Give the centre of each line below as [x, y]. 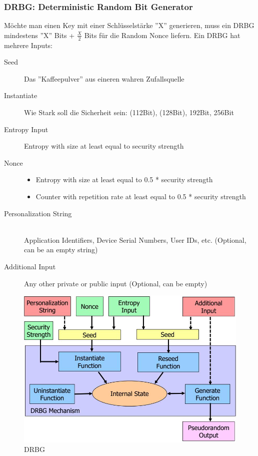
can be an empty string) [61, 250]
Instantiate [21, 95]
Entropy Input [26, 129]
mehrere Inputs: [28, 45]
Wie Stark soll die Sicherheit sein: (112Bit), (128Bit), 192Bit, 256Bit [129, 112]
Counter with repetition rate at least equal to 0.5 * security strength [141, 196]
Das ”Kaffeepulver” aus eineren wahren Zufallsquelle [104, 78]
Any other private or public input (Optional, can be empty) [116, 283]
